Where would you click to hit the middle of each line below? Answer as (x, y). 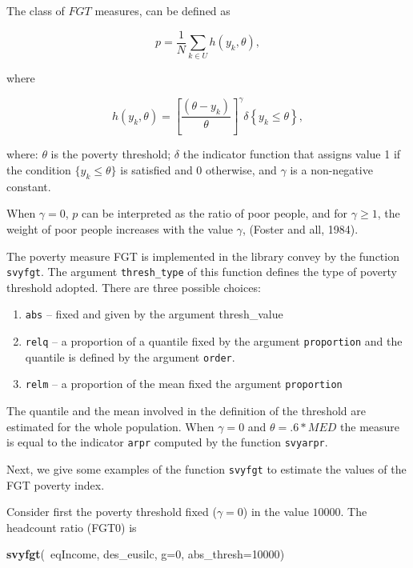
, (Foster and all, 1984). (300, 228)
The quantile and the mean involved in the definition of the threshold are (186, 410)
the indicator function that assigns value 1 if (292, 154)
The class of (36, 10)
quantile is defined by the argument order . (130, 356)
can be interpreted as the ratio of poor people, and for (215, 213)
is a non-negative (331, 169)
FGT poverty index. (56, 484)
